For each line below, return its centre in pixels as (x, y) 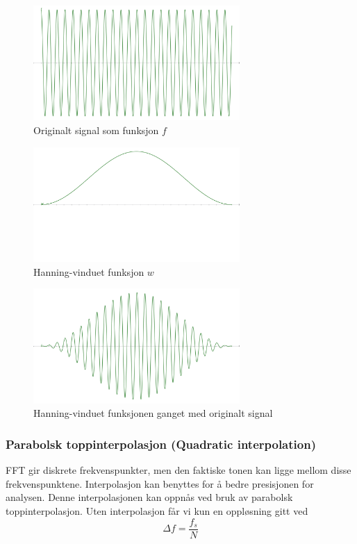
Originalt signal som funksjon (96, 130)
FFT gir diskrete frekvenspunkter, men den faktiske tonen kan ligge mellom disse (178, 470)
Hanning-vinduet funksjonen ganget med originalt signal (153, 413)
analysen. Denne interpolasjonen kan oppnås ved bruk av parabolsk (149, 497)
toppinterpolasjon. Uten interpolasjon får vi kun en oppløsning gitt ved (157, 511)
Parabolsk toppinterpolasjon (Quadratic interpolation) (161, 444)
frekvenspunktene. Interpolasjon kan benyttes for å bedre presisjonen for (160, 483)
